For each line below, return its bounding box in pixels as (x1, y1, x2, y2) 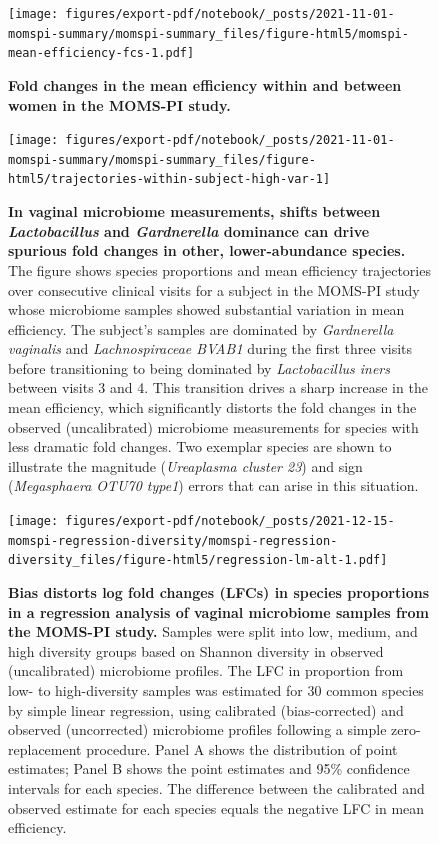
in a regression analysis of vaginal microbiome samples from (8, 601, 429, 622)
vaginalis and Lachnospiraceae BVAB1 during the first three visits (8, 338, 413, 359)
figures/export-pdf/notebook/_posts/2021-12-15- (65, 514, 395, 529)
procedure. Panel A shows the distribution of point (86, 738, 398, 759)
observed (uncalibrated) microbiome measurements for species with (8, 416, 419, 437)
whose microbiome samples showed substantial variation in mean (8, 299, 405, 320)
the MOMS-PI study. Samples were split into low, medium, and (8, 621, 418, 642)
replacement (8, 738, 82, 759)
